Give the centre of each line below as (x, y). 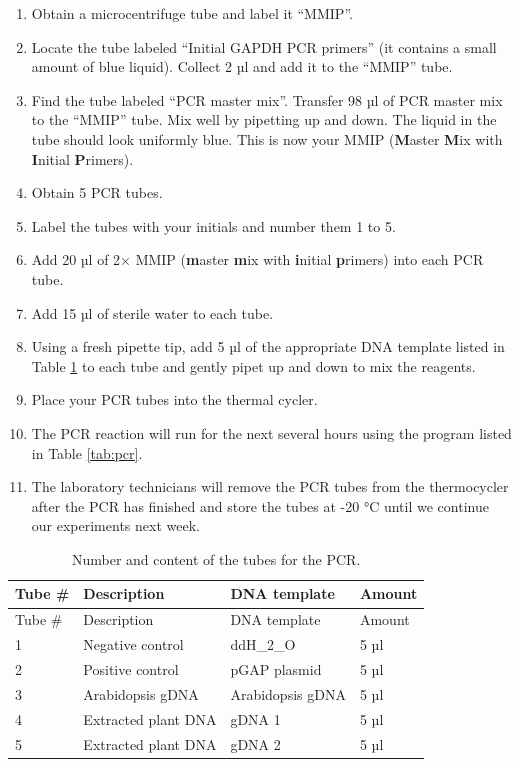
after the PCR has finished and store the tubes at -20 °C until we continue (260, 505)
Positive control (131, 669)
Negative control (133, 644)
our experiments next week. (115, 525)
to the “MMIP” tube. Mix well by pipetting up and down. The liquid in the (264, 119)
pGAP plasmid (276, 669)
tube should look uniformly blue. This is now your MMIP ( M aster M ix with (267, 138)
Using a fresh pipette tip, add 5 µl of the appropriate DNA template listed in (268, 346)
